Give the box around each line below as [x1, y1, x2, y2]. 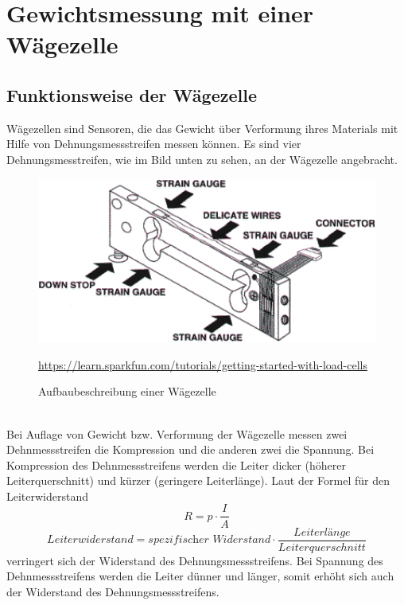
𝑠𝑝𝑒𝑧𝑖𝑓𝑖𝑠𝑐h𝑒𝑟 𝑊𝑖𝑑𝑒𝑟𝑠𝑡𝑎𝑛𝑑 [148, 534, 271, 546]
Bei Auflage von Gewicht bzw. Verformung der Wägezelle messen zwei [6, 425, 348, 442]
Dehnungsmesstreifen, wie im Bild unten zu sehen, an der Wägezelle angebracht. [6, 150, 398, 167]
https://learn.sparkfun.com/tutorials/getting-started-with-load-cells [38, 356, 367, 373]
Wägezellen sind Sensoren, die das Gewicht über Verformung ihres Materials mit [6, 119, 398, 136]
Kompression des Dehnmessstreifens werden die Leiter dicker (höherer [6, 456, 346, 473]
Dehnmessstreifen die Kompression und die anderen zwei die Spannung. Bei [6, 441, 375, 458]
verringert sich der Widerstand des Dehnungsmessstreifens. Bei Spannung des [6, 552, 383, 568]
